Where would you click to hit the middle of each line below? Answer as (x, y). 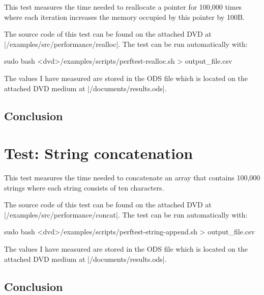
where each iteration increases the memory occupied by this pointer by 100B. (124, 17)
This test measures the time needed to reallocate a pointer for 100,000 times (123, 7)
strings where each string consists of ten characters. (84, 187)
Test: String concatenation (99, 153)
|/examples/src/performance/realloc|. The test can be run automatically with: (126, 44)
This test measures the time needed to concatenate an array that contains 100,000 (132, 178)
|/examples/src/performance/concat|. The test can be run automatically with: (126, 214)
